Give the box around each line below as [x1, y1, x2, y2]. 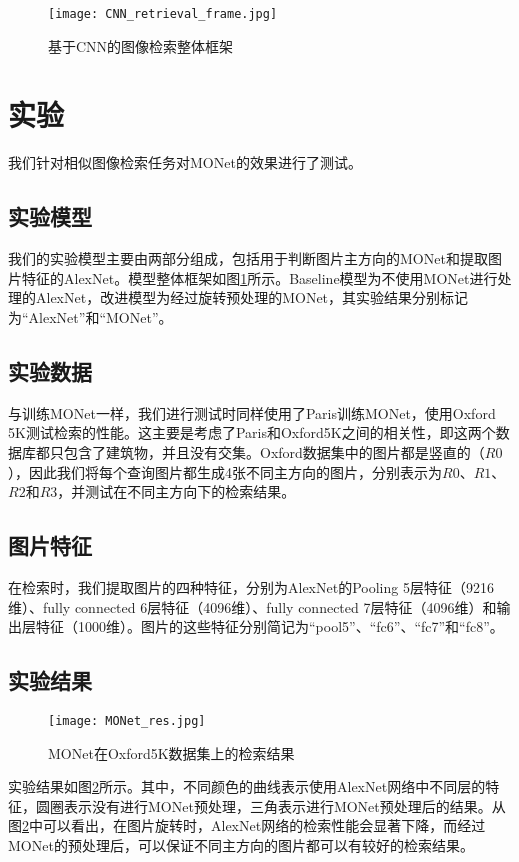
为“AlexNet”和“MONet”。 [8, 306, 173, 327]
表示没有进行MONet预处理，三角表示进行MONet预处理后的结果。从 [63, 795, 506, 816]
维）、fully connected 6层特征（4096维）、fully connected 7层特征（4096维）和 [8, 596, 497, 617]
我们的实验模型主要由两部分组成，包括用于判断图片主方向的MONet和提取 [8, 248, 488, 269]
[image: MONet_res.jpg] [48, 713, 206, 728]
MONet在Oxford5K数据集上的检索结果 [48, 742, 295, 763]
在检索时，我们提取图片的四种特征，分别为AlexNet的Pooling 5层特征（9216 [8, 576, 494, 597]
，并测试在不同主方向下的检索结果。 [57, 481, 296, 502]
